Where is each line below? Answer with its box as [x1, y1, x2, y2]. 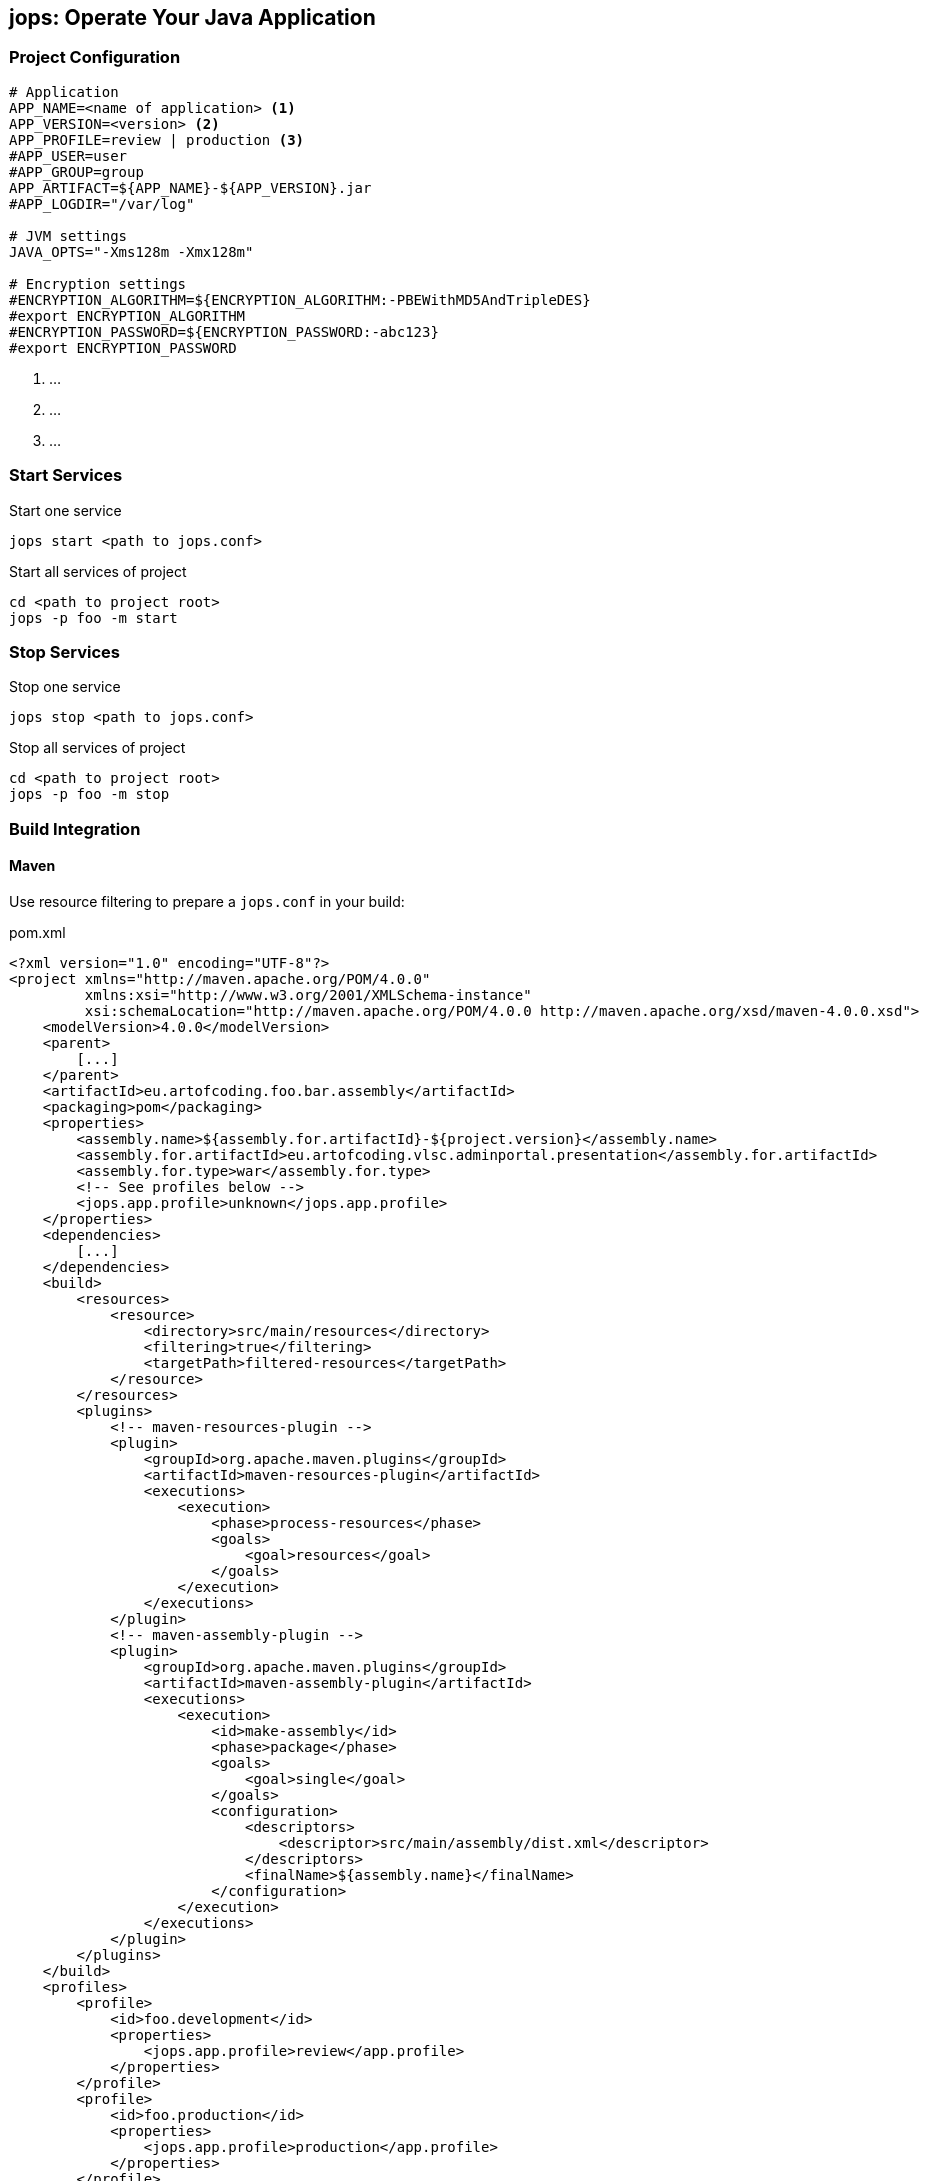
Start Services [9, 465, 123, 486]
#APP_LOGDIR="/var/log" [9, 195, 195, 212]
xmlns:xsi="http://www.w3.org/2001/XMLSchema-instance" [84, 986, 532, 1003]
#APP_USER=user [9, 147, 128, 164]
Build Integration [9, 818, 141, 839]
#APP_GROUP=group [9, 163, 144, 180]
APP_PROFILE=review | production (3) [9, 131, 305, 148]
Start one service [9, 501, 122, 519]
